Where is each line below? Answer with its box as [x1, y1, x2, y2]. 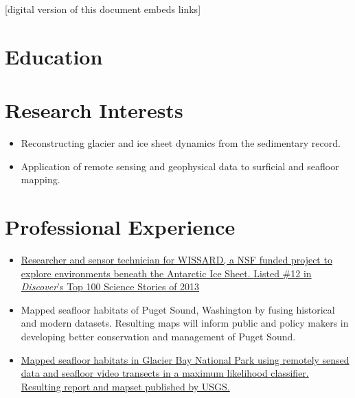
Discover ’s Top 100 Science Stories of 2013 [21, 279, 200, 294]
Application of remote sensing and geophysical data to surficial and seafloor [21, 159, 339, 173]
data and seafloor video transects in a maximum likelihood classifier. [21, 366, 309, 380]
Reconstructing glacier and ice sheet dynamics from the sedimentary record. [21, 136, 341, 150]
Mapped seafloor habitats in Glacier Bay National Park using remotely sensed [21, 352, 350, 366]
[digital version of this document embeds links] [5, 2, 201, 16]
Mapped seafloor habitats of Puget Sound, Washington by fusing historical [21, 302, 335, 316]
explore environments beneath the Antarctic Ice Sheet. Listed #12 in [21, 266, 312, 280]
